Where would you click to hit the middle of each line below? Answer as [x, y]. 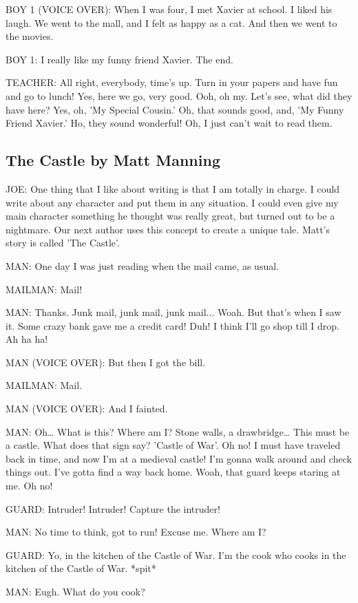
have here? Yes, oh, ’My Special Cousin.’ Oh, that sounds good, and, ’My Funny [175, 109]
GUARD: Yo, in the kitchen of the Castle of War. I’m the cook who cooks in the [176, 554]
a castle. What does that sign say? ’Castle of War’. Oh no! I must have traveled [173, 445]
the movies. [30, 36]
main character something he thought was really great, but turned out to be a [170, 216]
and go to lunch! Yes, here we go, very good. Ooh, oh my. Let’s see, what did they [179, 95]
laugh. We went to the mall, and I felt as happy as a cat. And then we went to [171, 22]
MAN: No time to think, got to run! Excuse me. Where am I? [136, 532]
